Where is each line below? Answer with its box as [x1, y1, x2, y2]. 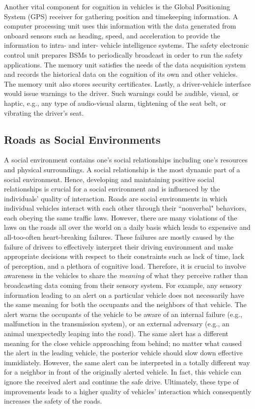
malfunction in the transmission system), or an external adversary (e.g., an [4, 318, 229, 329]
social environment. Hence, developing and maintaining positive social [4, 174, 215, 184]
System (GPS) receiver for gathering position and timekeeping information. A [4, 11, 238, 21]
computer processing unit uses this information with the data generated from [4, 21, 236, 31]
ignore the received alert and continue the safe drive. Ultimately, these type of [4, 376, 239, 386]
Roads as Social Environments [4, 131, 161, 147]
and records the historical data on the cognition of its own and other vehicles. [4, 69, 238, 79]
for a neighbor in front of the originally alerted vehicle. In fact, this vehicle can [4, 367, 241, 377]
